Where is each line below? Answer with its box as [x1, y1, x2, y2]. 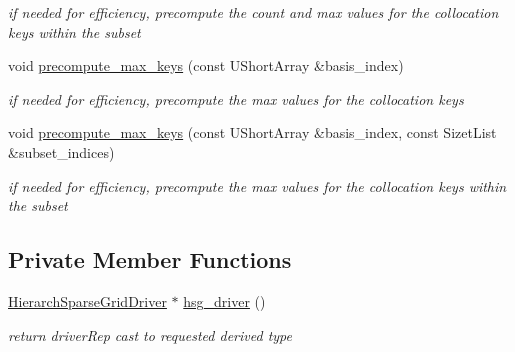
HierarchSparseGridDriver [8, 290, 167, 311]
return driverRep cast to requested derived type [8, 324, 292, 345]
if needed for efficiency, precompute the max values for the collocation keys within [8, 175, 507, 196]
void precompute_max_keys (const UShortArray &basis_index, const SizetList [8, 122, 497, 143]
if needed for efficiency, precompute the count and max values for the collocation [8, 2, 499, 22]
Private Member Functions [8, 244, 292, 275]
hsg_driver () [183, 290, 266, 311]
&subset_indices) [8, 141, 115, 162]
